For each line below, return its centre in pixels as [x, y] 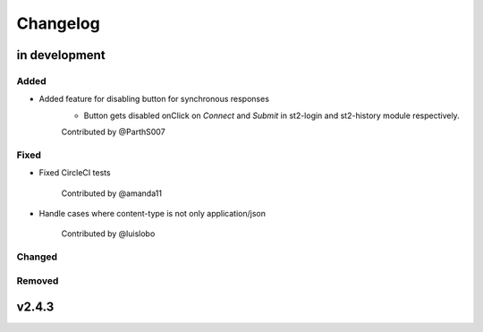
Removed [38, 280]
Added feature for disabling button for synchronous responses [154, 99]
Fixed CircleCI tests [75, 173]
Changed [37, 257]
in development [61, 55]
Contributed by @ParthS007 [113, 132]
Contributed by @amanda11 [112, 193]
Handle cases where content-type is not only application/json [152, 214]
